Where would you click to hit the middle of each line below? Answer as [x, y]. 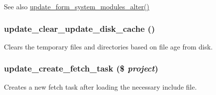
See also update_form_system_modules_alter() [77, 6]
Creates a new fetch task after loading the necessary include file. [100, 86]
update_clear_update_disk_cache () [80, 28]
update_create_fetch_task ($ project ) [81, 68]
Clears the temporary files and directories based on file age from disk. [108, 46]
